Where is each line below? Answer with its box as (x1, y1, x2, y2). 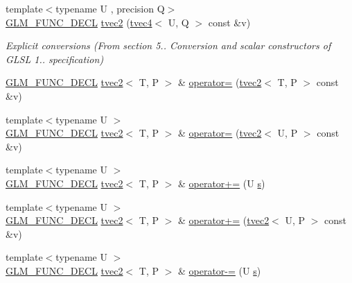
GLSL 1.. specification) (6, 51, 104, 66)
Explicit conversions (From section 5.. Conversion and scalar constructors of (6, 38, 331, 53)
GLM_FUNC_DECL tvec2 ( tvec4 (6, 15, 152, 29)
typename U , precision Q (55, 1, 165, 15)
